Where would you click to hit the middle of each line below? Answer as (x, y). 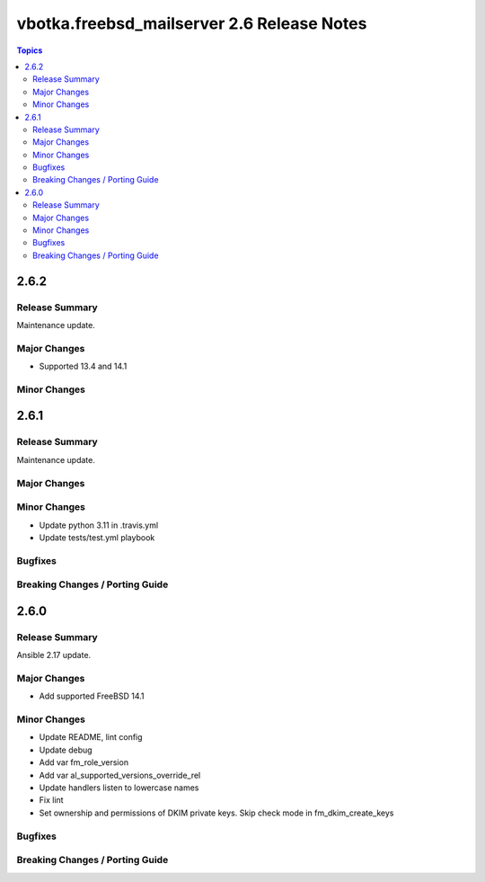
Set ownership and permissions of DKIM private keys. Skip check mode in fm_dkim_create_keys (216, 813)
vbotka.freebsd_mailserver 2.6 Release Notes (192, 23)
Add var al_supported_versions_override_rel (120, 775)
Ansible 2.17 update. (54, 655)
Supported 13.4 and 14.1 (83, 366)
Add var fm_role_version (84, 762)
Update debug (66, 750)
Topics (30, 50)
